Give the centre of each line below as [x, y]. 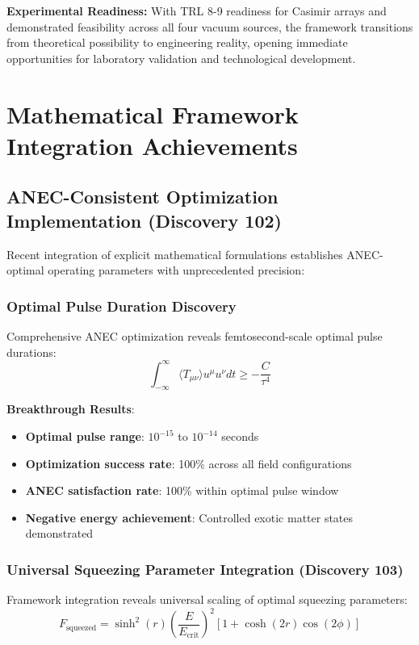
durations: [31, 352]
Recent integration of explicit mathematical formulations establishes [175, 254]
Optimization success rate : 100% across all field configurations [189, 463]
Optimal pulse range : [85, 436]
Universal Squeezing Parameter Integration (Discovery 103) [205, 569]
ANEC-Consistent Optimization [142, 197]
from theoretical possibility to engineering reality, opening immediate [177, 42]
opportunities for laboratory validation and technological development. [181, 58]
